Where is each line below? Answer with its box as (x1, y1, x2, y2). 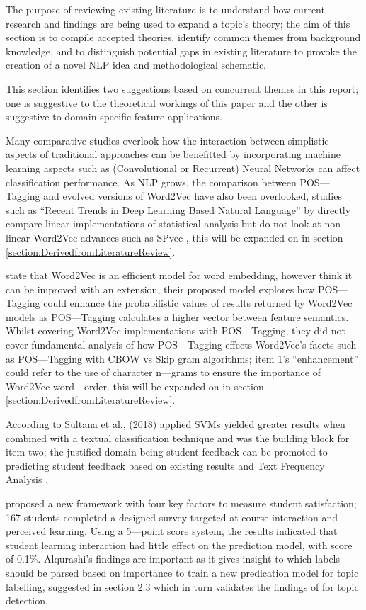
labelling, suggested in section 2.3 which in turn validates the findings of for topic (6, 579, 359, 594)
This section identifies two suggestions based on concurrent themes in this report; (6, 81, 359, 96)
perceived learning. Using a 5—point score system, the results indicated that (6, 524, 338, 538)
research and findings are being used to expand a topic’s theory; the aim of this (6, 16, 350, 30)
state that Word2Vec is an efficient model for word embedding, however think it (6, 268, 353, 283)
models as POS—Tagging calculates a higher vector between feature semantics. (6, 309, 349, 324)
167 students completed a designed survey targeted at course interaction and (6, 509, 338, 524)
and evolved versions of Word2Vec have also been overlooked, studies (43, 188, 342, 203)
